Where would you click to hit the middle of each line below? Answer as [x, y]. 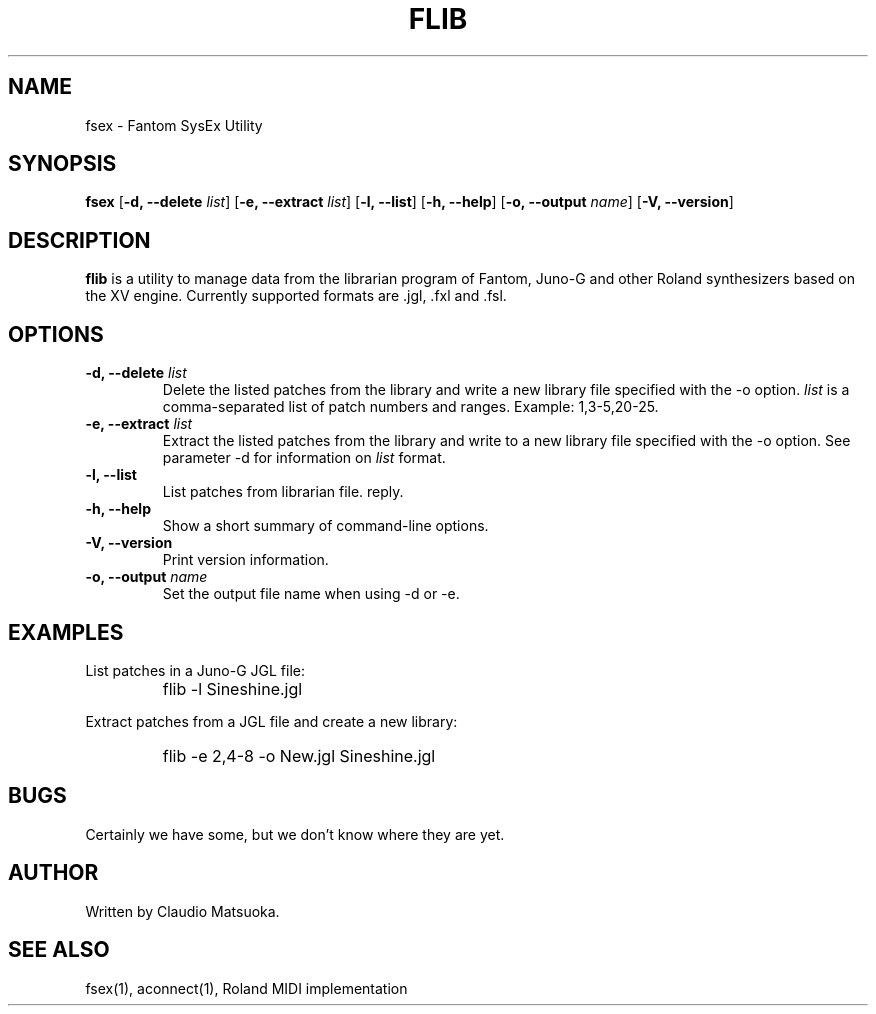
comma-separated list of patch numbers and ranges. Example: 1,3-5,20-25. [410, 407]
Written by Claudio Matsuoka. [182, 911]
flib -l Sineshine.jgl [232, 688]
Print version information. [245, 560]
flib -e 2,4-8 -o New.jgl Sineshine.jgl [299, 755]
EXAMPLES [66, 632]
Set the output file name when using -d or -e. [311, 594]
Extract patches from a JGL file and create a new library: [271, 721]
